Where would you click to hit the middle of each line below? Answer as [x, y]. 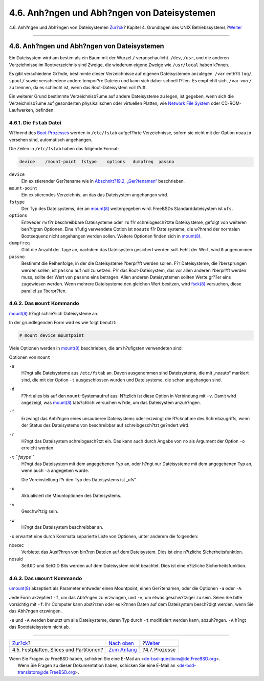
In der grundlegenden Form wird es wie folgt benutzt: [63, 323]
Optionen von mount [30, 357]
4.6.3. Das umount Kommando [46, 578]
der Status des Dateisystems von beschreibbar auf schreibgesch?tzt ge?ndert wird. [105, 425]
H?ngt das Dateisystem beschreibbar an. [62, 527]
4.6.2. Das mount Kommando [44, 304]
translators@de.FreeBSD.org [46, 672]
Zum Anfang [123, 650]
